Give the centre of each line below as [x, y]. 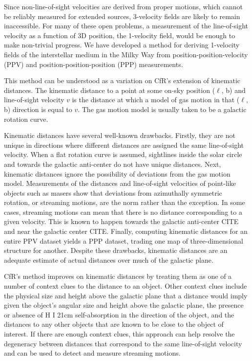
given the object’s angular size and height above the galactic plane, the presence [124, 305]
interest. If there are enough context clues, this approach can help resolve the [119, 334]
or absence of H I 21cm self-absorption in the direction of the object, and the [119, 314]
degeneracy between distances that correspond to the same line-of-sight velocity [123, 343]
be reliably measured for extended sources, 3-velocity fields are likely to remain [122, 16]
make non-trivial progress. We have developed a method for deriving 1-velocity [122, 45]
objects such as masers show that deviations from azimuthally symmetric [113, 192]
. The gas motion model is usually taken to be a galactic [162, 109]
